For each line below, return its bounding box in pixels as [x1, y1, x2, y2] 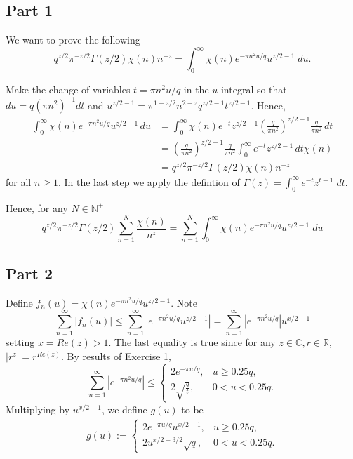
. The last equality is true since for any [108, 335, 276, 350]
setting [6, 335, 35, 350]
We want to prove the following [6, 32, 140, 47]
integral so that [220, 82, 287, 97]
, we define [101, 401, 147, 416]
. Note [171, 295, 197, 310]
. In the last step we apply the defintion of [58, 174, 240, 189]
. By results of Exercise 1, [60, 348, 171, 363]
